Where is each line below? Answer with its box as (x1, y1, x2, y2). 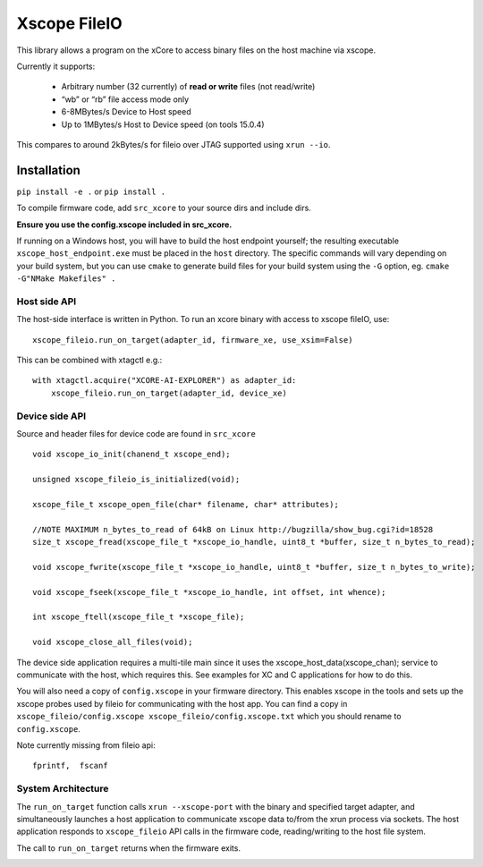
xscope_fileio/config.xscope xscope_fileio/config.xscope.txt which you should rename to (16, 711, 402, 722)
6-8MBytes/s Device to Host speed (61, 106, 191, 117)
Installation (16, 162, 80, 178)
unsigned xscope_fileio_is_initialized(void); (32, 474, 241, 485)
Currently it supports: (16, 61, 96, 72)
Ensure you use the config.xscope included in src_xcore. (16, 219, 233, 230)
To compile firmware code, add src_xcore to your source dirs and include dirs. (16, 202, 312, 214)
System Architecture (16, 783, 109, 795)
